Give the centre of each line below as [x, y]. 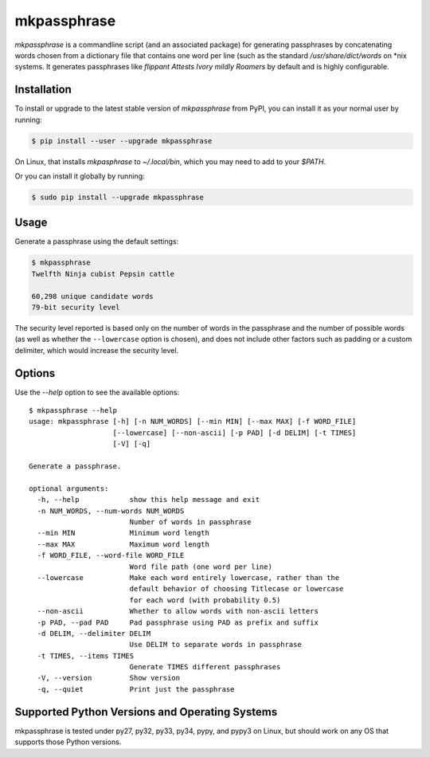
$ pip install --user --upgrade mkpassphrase [122, 141]
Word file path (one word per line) [201, 567]
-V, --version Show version [109, 678]
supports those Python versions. [68, 742]
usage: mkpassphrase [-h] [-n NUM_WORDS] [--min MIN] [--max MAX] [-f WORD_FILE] [193, 422]
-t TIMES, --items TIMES [86, 656]
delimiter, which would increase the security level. [97, 350]
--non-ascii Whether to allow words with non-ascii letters [178, 611]
